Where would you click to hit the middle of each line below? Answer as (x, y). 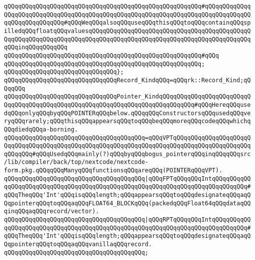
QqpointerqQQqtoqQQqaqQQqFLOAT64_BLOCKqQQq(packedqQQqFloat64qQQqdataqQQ (127, 203)
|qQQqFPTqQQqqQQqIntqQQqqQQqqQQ (198, 179)
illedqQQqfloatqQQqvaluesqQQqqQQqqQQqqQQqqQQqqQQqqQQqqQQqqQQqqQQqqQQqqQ (127, 31)
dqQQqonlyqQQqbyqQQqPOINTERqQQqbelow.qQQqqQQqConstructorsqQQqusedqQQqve (127, 113)
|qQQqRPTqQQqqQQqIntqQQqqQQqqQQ (198, 220)
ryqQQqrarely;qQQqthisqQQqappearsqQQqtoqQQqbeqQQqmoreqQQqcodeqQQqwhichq (127, 121)
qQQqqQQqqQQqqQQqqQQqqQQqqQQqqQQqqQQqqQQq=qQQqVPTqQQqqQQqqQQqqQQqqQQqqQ (127, 138)
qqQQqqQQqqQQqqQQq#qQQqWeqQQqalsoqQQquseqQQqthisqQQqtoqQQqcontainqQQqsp (127, 23)
